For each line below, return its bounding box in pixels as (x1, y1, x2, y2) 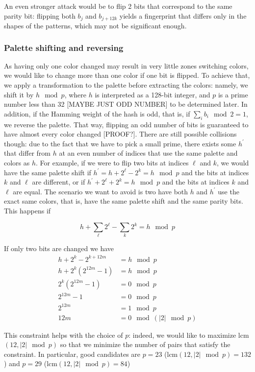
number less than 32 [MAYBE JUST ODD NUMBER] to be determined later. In (4, 99, 248, 109)
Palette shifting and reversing (4, 41, 124, 53)
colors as (4, 158, 30, 167)
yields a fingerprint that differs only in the (119, 10, 247, 21)
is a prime (218, 89, 248, 99)
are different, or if (32, 177, 85, 187)
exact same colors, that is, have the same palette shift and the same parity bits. (4, 196, 243, 206)
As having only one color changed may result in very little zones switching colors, (4, 60, 249, 70)
